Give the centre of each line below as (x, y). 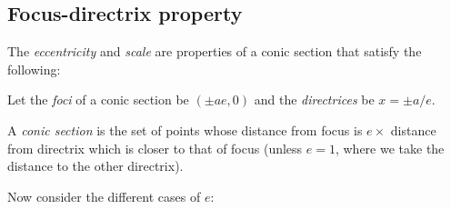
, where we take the (390, 148)
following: (34, 69)
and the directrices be (314, 100)
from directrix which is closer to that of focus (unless (155, 148)
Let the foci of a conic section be (98, 100)
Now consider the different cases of (104, 196)
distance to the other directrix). (95, 166)
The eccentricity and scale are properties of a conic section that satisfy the (215, 51)
